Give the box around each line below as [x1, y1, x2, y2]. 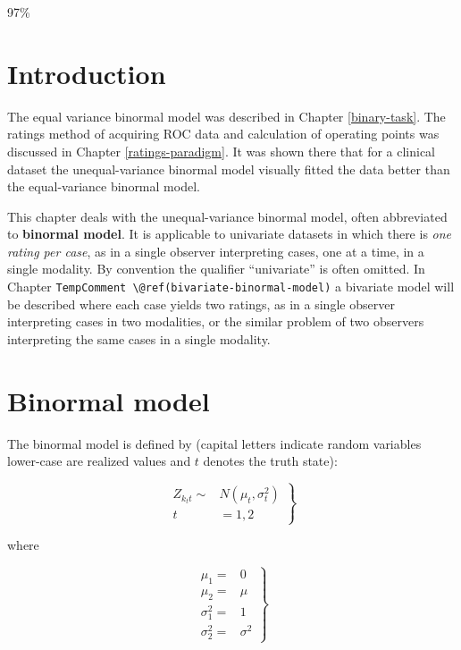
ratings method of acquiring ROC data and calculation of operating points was [7, 124, 440, 143]
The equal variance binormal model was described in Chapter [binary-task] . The [7, 106, 446, 125]
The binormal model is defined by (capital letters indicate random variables [7, 434, 422, 452]
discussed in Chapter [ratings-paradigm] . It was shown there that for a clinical [7, 141, 436, 160]
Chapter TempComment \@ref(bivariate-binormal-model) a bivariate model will [7, 277, 455, 296]
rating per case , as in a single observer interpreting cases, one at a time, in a [7, 241, 424, 260]
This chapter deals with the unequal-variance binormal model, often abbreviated [7, 207, 448, 225]
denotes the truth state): [203, 452, 338, 470]
